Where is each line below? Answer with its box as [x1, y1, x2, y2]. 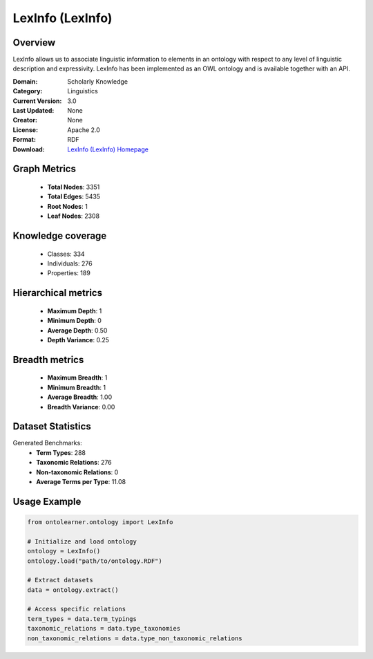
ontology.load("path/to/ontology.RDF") [27, 557, 162, 565]
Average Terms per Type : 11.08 [36, 477, 126, 485]
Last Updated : [12, 106, 55, 115]
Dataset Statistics [12, 420, 91, 432]
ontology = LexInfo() [27, 547, 101, 555]
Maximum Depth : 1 [47, 306, 102, 315]
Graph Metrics [12, 163, 76, 175]
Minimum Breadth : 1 [47, 383, 106, 391]
